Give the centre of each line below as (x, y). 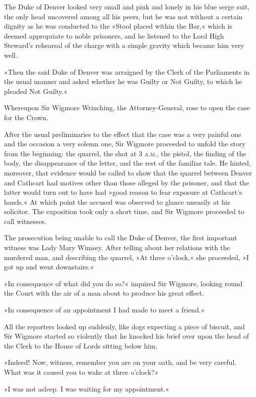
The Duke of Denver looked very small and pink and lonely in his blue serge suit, (127, 6)
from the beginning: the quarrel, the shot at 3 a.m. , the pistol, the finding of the (125, 153)
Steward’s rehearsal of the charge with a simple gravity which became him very (124, 45)
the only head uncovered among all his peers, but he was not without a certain (123, 16)
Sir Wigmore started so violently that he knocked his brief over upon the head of (127, 336)
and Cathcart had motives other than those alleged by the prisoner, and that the (127, 182)
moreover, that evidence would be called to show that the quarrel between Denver (128, 172)
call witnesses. (25, 221)
